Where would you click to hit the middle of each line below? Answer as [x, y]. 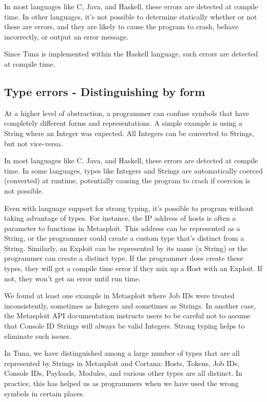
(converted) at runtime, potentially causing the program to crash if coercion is [127, 180]
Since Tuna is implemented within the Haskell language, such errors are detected [131, 54]
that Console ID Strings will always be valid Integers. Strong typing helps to [125, 326]
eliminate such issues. [38, 336]
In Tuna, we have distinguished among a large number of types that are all [122, 353]
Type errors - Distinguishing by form [105, 91]
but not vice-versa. [34, 143]
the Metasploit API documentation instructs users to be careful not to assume [127, 315]
